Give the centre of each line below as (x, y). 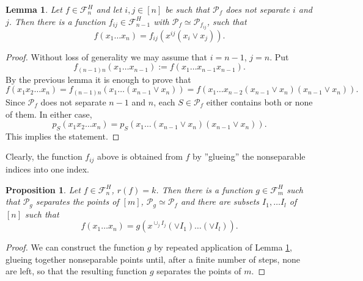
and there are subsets (220, 201)
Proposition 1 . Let (43, 189)
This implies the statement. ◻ (63, 136)
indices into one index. (47, 169)
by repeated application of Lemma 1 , (223, 247)
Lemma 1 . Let (34, 9)
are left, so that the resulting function (76, 271)
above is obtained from (140, 156)
